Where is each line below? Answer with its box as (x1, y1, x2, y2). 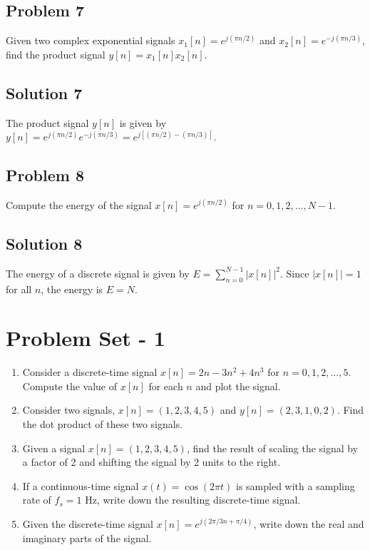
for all (6, 281, 32, 296)
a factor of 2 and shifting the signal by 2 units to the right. (22, 454, 281, 469)
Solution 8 (6, 232, 83, 254)
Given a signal (22, 440, 86, 455)
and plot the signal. (195, 378, 281, 393)
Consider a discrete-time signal (22, 365, 158, 380)
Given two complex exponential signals (6, 33, 175, 48)
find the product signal (6, 46, 106, 61)
